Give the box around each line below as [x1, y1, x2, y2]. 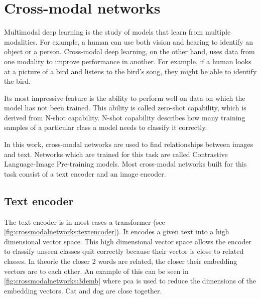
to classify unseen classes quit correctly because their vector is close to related [4, 246, 244, 256]
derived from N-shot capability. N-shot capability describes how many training [4, 112, 245, 122]
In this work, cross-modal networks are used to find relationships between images [4, 139, 253, 149]
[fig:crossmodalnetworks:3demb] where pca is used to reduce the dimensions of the [4, 275, 256, 286]
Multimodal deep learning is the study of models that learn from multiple [4, 27, 231, 37]
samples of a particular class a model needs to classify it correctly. [4, 122, 207, 132]
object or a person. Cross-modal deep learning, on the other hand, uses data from [4, 46, 255, 57]
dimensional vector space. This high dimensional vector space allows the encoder [4, 236, 251, 246]
